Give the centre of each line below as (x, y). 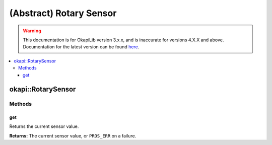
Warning (32, 31)
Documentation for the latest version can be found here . (81, 47)
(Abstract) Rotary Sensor (63, 13)
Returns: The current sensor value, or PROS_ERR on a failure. (73, 135)
